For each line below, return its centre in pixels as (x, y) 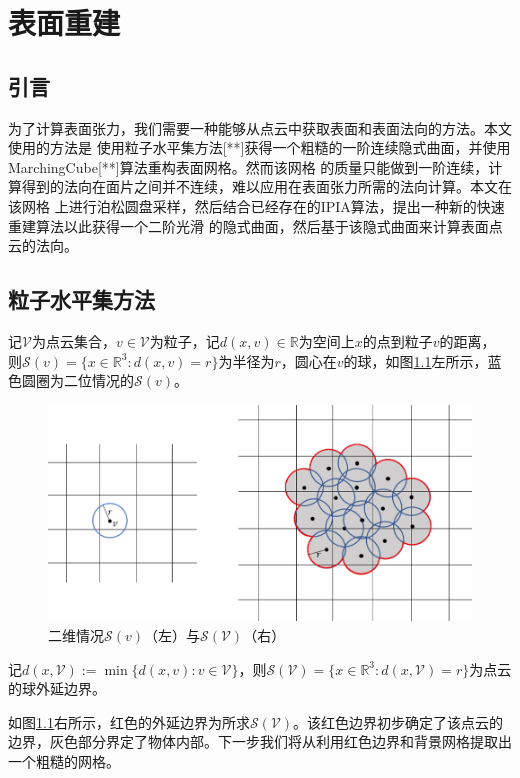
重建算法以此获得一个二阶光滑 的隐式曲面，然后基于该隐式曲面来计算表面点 (255, 225)
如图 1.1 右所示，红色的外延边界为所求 (129, 721)
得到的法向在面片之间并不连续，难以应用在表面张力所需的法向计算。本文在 (266, 186)
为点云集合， (73, 340)
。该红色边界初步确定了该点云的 (398, 721)
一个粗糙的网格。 (64, 761)
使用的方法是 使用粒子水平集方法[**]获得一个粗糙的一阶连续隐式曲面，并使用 (259, 147)
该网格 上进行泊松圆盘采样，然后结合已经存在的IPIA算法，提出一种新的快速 (256, 205)
